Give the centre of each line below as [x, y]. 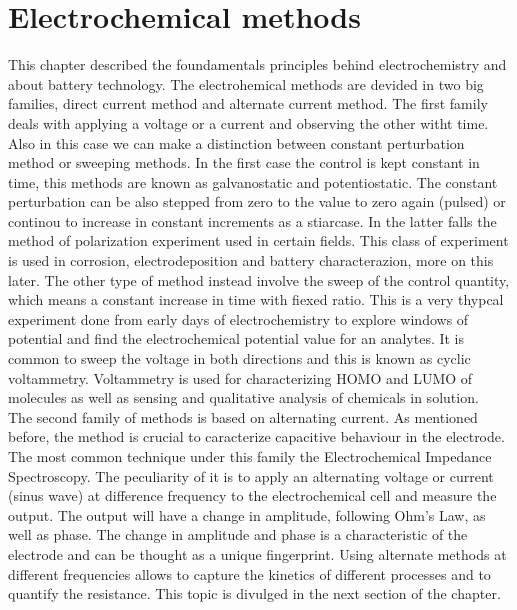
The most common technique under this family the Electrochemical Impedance [250, 456]
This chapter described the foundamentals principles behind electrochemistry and [257, 64]
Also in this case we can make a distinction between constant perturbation [236, 142]
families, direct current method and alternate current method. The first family [248, 103]
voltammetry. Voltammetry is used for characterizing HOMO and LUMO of [240, 377]
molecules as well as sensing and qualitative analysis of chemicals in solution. [243, 397]
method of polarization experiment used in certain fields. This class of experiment [258, 240]
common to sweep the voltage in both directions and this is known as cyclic [239, 358]
